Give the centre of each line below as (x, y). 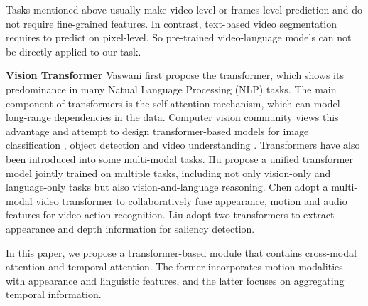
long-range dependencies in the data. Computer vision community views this (172, 117)
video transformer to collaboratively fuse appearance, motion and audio (191, 200)
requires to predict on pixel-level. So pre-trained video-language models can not (179, 37)
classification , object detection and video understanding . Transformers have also (183, 145)
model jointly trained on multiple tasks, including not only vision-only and (168, 173)
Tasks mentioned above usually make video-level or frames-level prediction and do (184, 9)
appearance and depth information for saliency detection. (130, 228)
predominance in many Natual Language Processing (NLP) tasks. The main (171, 89)
